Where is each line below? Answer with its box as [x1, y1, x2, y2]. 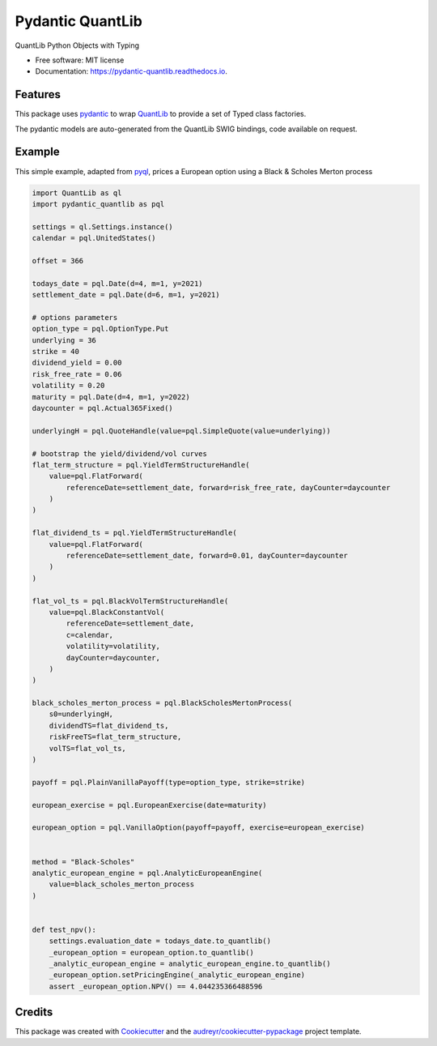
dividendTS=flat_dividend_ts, [49, 721, 169, 730]
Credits [15, 1005, 53, 1019]
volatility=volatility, [66, 642, 161, 651]
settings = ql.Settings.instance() [32, 222, 173, 231]
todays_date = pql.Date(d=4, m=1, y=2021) [32, 279, 203, 288]
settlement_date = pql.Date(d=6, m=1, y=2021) [32, 290, 220, 300]
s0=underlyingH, [49, 710, 113, 719]
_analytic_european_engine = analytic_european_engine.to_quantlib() [49, 959, 331, 968]
